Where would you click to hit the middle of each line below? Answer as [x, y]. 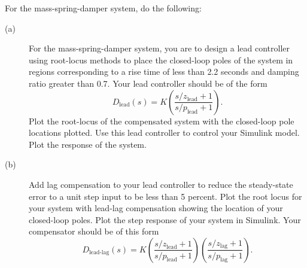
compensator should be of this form [94, 231]
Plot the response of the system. [88, 144]
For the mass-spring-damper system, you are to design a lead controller [159, 48]
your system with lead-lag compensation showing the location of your [156, 208]
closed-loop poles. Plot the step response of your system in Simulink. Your [165, 219]
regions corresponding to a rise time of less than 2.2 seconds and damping [164, 71]
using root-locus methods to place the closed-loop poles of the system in [161, 60]
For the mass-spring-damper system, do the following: [103, 8]
